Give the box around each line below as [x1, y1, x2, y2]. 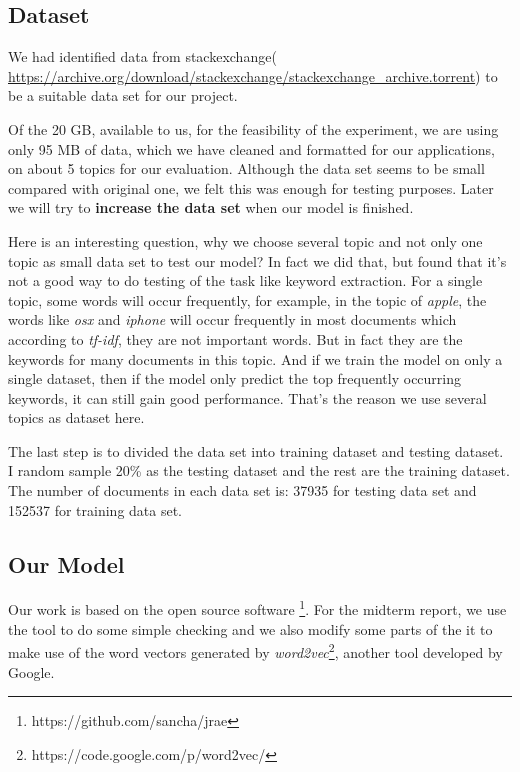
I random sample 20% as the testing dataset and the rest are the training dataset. [8, 460, 510, 481]
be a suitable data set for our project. [8, 85, 238, 106]
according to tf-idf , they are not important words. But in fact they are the [8, 328, 463, 349]
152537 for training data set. [8, 499, 183, 520]
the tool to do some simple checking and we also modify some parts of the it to [8, 618, 493, 639]
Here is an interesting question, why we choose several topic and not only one [8, 230, 483, 251]
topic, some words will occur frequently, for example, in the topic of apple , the [8, 289, 487, 310]
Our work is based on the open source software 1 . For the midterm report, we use [8, 596, 507, 620]
